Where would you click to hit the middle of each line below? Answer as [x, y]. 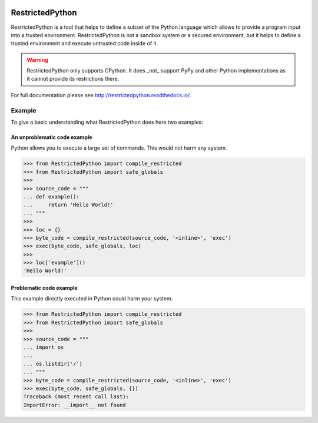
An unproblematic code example [52, 137]
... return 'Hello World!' [69, 205]
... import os [44, 347]
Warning [37, 60]
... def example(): [51, 196]
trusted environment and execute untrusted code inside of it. [85, 44]
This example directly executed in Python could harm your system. [92, 299]
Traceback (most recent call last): [76, 397]
